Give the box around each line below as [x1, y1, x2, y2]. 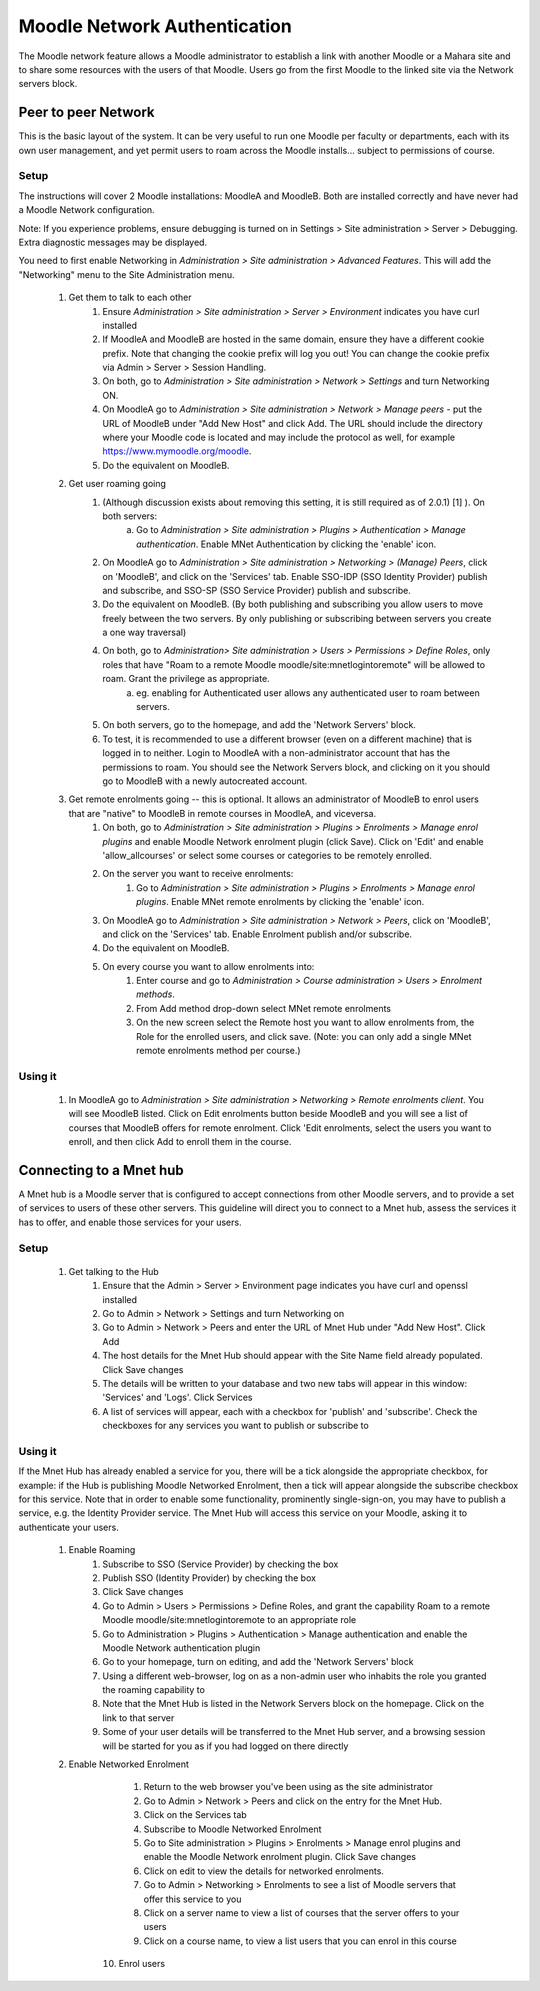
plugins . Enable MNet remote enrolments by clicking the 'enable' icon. [136, 896, 425, 908]
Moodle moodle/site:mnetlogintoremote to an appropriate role [102, 1614, 357, 1626]
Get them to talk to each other [68, 291, 192, 304]
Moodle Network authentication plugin [102, 1641, 261, 1654]
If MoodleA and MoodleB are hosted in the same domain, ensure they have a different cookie [102, 333, 485, 345]
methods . [136, 988, 175, 1000]
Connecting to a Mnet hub [18, 1161, 184, 1179]
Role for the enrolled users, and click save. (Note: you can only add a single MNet [136, 1030, 472, 1042]
